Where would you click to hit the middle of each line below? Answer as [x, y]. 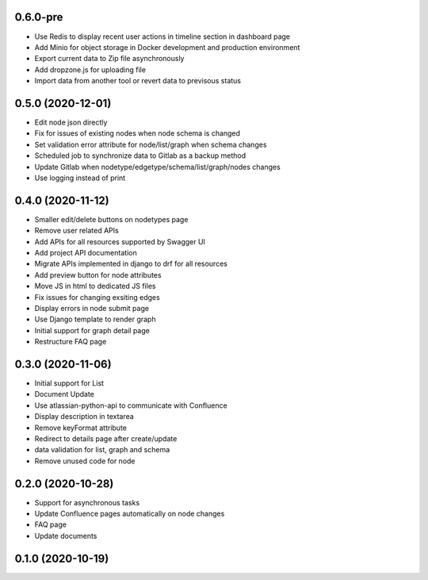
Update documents [66, 536]
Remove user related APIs [76, 231]
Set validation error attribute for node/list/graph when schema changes [151, 144]
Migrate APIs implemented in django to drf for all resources [131, 264]
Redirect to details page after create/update [106, 439]
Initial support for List [69, 383]
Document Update [65, 394]
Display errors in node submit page [92, 308]
